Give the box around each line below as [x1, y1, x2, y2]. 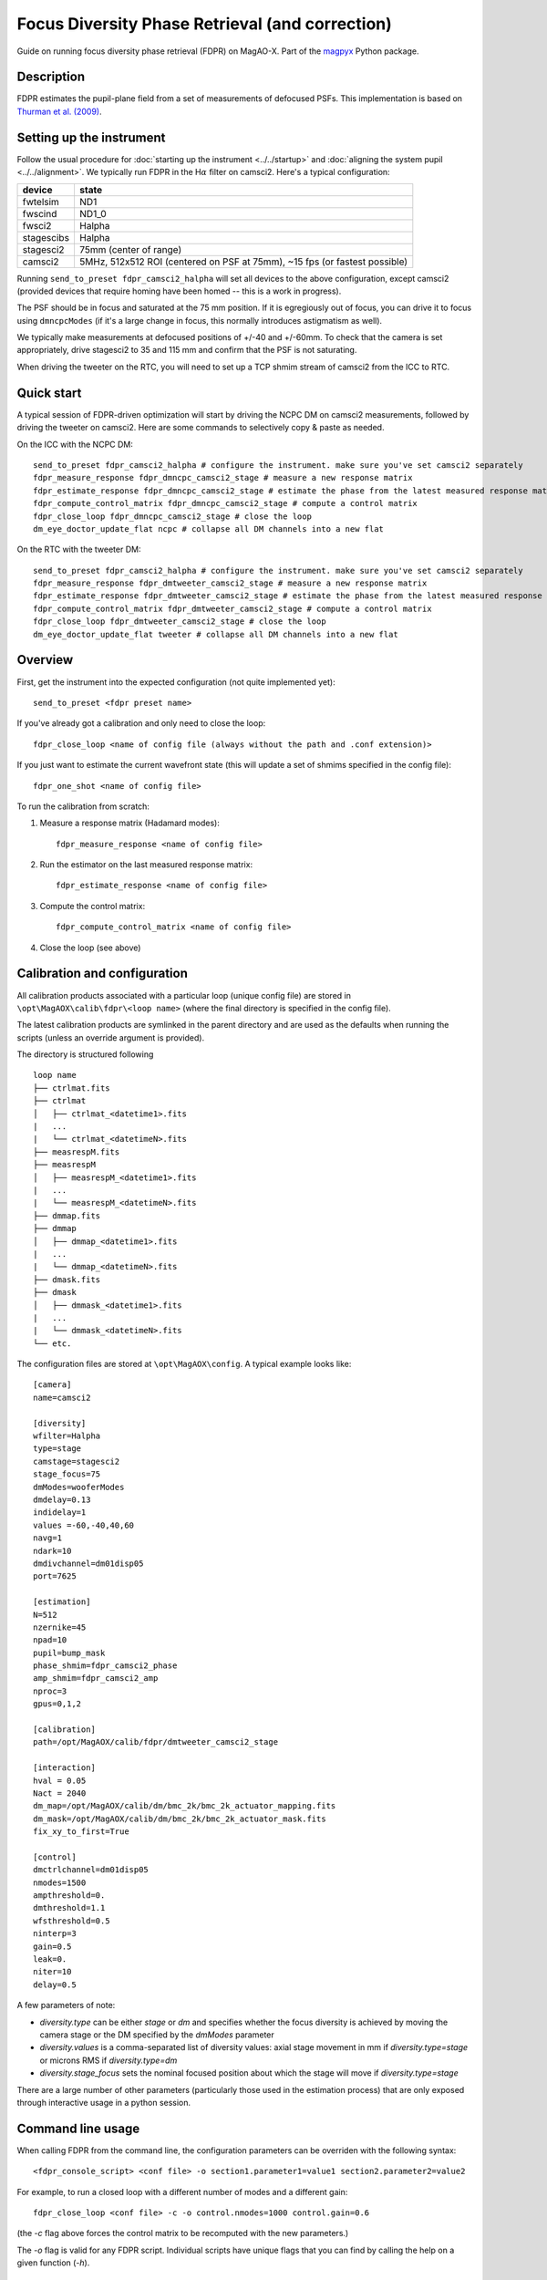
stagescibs [22, 231, 70, 244]
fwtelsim [22, 195, 59, 208]
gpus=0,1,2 [33, 1699, 82, 1709]
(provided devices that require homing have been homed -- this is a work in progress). [16, 285, 342, 296]
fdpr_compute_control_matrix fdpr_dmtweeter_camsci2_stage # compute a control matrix [33, 603, 432, 614]
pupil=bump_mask [33, 1647, 106, 1658]
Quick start [16, 385, 82, 400]
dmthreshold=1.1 [33, 1902, 106, 1913]
